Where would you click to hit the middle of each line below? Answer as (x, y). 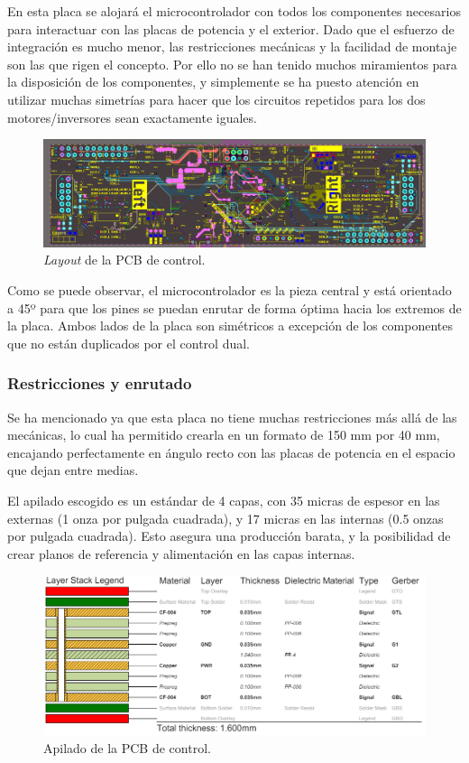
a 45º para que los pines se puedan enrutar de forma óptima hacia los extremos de (234, 307)
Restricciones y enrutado (100, 383)
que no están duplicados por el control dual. (129, 343)
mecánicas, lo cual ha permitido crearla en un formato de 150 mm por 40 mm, (224, 435)
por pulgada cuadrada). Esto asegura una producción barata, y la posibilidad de (229, 536)
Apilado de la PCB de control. (127, 747)
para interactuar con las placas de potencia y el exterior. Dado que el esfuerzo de (231, 28)
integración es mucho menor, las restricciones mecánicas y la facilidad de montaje (232, 47)
